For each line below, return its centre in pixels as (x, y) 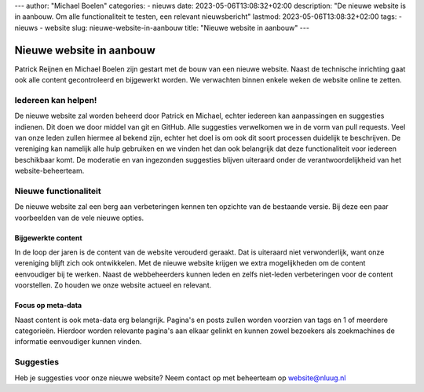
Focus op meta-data (48, 306)
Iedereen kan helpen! (56, 100)
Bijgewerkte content (48, 238)
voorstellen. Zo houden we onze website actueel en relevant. (113, 285)
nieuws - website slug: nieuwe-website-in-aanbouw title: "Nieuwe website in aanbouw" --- (162, 27)
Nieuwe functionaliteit (58, 191)
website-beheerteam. (49, 171)
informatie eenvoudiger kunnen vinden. (78, 342)
